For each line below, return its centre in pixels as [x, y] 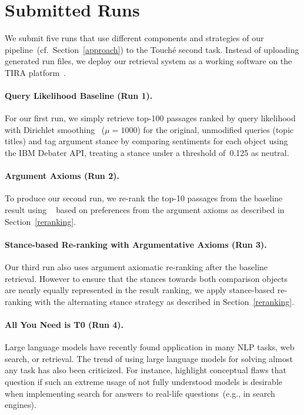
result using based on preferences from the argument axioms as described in [145, 210]
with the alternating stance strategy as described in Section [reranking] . [165, 301]
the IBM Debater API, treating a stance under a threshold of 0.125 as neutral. [147, 153]
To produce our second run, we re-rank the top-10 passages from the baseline [144, 198]
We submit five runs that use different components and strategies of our [134, 38]
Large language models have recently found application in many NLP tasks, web [150, 347]
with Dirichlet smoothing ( [55, 129]
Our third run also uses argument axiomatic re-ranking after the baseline [136, 267]
